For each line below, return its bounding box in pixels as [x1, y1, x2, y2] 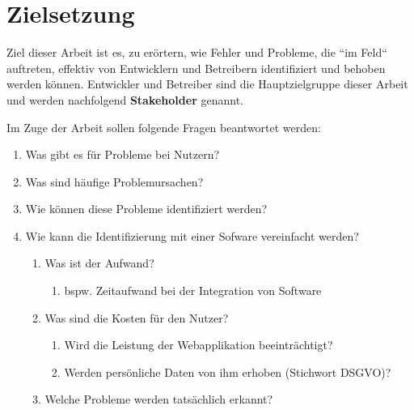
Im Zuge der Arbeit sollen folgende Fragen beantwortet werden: [6, 118, 321, 135]
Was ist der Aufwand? [44, 254, 154, 271]
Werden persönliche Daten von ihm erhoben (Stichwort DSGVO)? [64, 363, 391, 380]
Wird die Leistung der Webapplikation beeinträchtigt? [64, 336, 333, 353]
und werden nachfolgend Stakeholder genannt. [6, 91, 243, 108]
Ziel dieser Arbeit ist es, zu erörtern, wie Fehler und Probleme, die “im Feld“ [6, 44, 387, 61]
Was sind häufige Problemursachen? [25, 173, 204, 190]
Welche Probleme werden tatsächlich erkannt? [44, 391, 273, 408]
